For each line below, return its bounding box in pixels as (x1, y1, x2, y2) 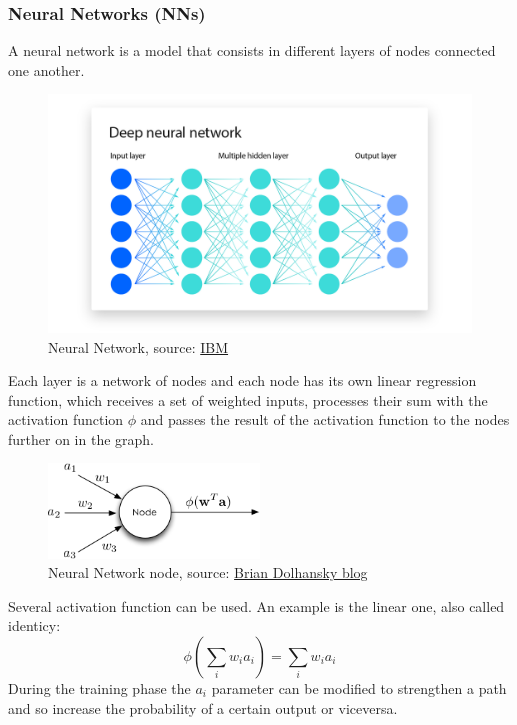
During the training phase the (8, 678, 191, 699)
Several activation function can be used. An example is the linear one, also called (8, 595, 505, 616)
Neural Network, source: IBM (48, 336, 229, 357)
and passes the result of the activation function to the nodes (140, 409, 510, 430)
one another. (8, 59, 85, 80)
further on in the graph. (8, 428, 154, 449)
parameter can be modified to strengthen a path (211, 678, 507, 699)
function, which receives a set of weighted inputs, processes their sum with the (8, 389, 488, 410)
